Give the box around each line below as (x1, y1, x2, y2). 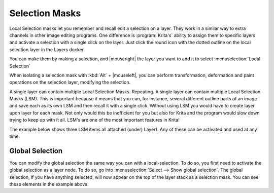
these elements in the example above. (9, 181, 89, 187)
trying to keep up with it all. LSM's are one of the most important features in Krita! (9, 117, 180, 123)
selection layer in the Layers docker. (9, 46, 85, 53)
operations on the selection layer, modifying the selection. (9, 79, 131, 86)
